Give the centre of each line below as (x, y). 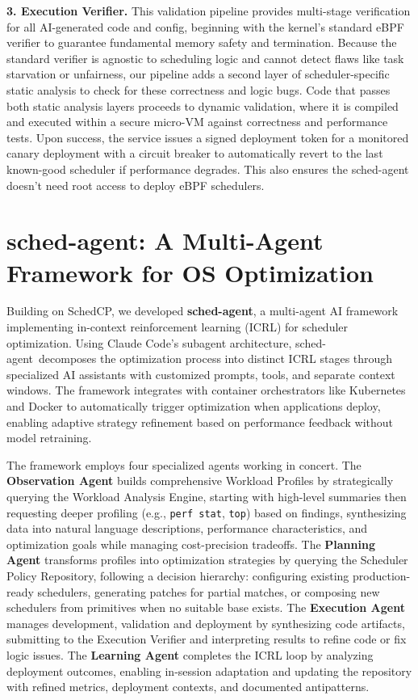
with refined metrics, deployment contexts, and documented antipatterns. (188, 687)
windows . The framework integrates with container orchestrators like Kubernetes (206, 390)
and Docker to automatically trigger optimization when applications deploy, (194, 406)
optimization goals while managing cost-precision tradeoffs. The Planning (191, 544)
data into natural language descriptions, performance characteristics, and (187, 528)
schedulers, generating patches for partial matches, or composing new (209, 591)
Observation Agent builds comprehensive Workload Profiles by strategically (200, 481)
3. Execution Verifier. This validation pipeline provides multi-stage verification (209, 11)
